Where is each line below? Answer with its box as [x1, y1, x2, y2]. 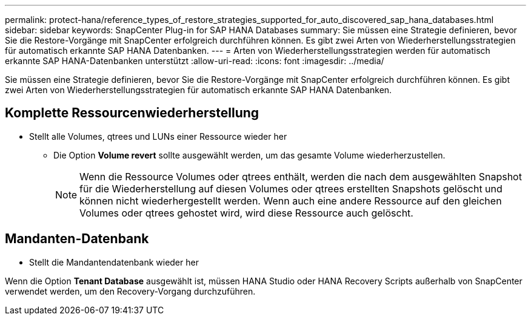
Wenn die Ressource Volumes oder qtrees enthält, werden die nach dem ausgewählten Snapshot [79, 170, 522, 183]
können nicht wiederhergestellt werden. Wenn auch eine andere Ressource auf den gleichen [79, 194, 502, 207]
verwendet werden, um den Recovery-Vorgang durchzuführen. [5, 286, 256, 296]
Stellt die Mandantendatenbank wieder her [29, 256, 199, 267]
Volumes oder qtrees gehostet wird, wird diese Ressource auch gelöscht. [79, 206, 413, 219]
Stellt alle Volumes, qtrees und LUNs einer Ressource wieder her [29, 131, 287, 142]
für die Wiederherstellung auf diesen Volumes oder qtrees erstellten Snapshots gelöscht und [79, 182, 503, 195]
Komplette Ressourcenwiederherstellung [5, 105, 259, 121]
